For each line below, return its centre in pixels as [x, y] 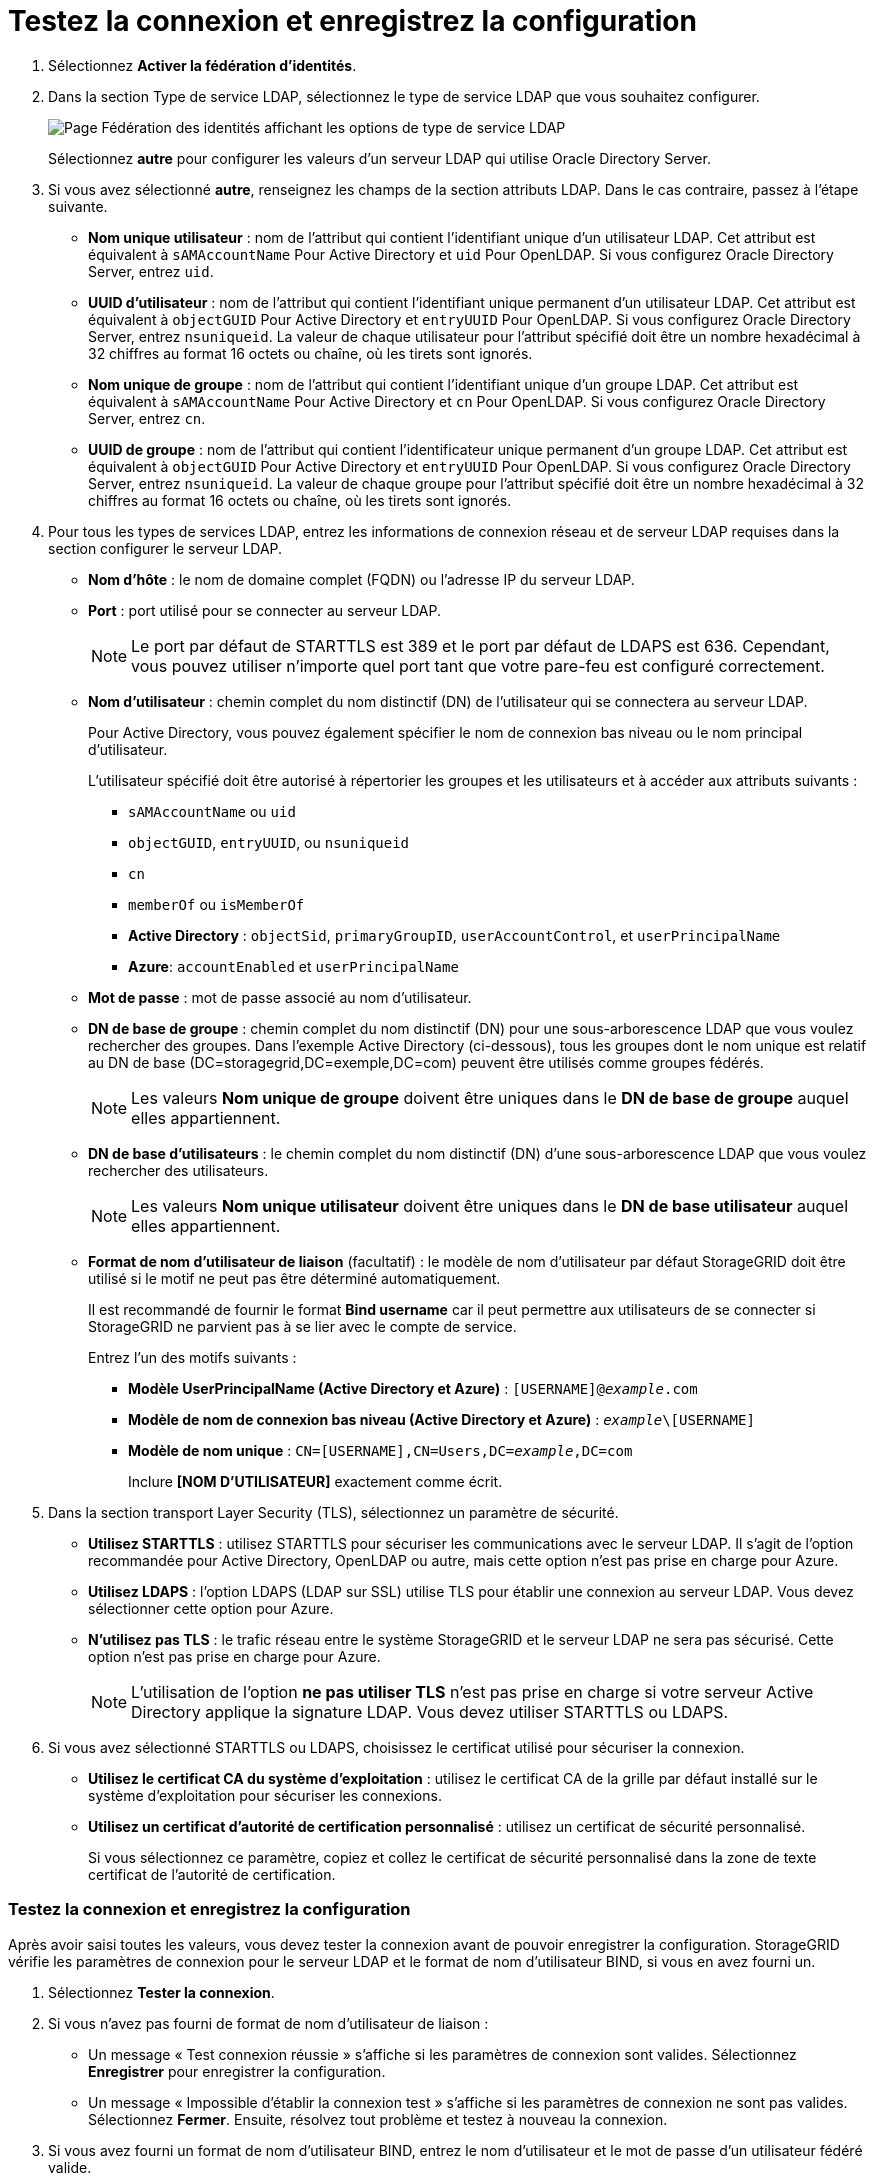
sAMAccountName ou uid [212, 811]
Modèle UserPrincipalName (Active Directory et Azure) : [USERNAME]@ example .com [413, 1388]
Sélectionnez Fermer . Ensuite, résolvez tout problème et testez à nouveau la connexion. [378, 2119]
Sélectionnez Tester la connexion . [161, 1992]
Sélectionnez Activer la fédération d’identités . [202, 65]
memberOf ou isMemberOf [216, 904]
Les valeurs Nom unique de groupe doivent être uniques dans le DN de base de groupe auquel [490, 1097]
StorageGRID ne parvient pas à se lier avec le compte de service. [302, 1326]
